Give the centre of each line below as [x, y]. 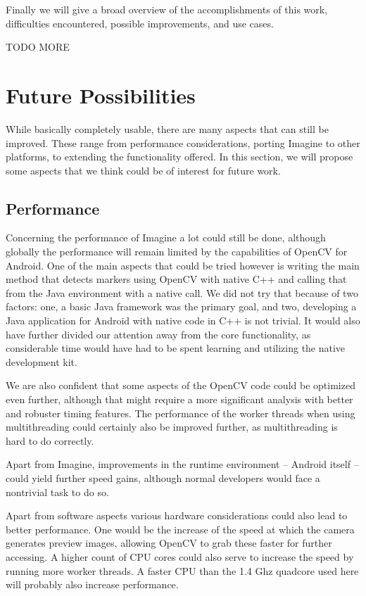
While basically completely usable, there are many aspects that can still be [167, 128]
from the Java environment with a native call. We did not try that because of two [182, 292]
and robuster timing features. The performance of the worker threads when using [181, 413]
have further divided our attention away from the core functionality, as [158, 334]
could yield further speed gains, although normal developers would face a [163, 477]
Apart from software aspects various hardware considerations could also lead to [177, 515]
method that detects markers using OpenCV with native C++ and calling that [176, 279]
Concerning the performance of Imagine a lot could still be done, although [166, 237]
